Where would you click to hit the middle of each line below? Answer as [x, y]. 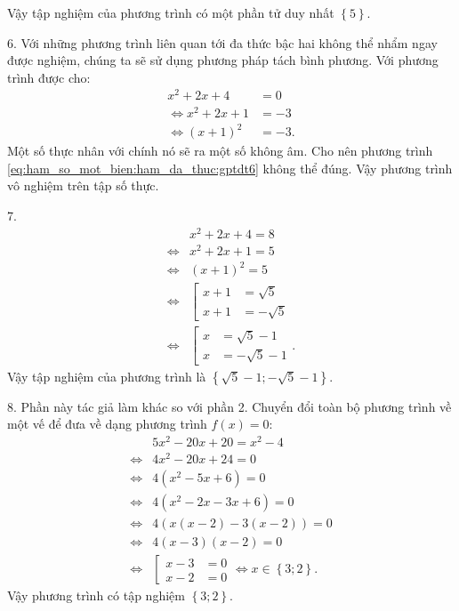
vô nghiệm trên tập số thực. [83, 185]
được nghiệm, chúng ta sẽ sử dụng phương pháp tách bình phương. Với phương [223, 60]
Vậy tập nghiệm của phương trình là [107, 376]
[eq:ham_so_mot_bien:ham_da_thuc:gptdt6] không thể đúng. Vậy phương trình [230, 168]
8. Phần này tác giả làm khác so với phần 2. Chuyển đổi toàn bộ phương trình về [229, 406]
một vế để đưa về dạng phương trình [107, 424]
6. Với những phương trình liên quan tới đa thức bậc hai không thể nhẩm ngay [222, 42]
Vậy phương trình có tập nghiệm [96, 595]
